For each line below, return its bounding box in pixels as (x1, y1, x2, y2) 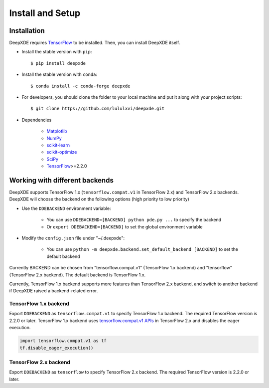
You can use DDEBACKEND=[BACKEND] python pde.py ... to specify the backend (46, 217, 222, 223)
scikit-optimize (46, 149, 77, 155)
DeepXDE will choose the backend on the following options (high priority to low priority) (9, 196, 189, 202)
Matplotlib (46, 128, 67, 134)
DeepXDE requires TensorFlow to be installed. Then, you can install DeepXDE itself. (9, 40, 180, 46)
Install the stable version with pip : (21, 49, 92, 55)
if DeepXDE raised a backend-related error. (9, 288, 98, 294)
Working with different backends (9, 176, 114, 185)
